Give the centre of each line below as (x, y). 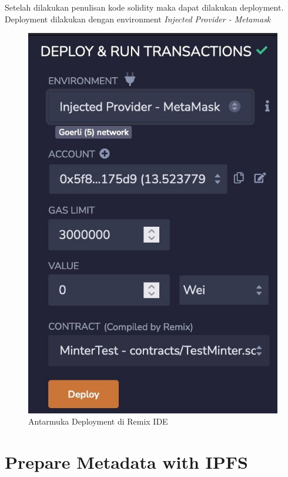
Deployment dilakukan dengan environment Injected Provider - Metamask (138, 19)
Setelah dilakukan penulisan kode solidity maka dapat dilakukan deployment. (144, 7)
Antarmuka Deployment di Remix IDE (98, 421)
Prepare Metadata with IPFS (126, 462)
